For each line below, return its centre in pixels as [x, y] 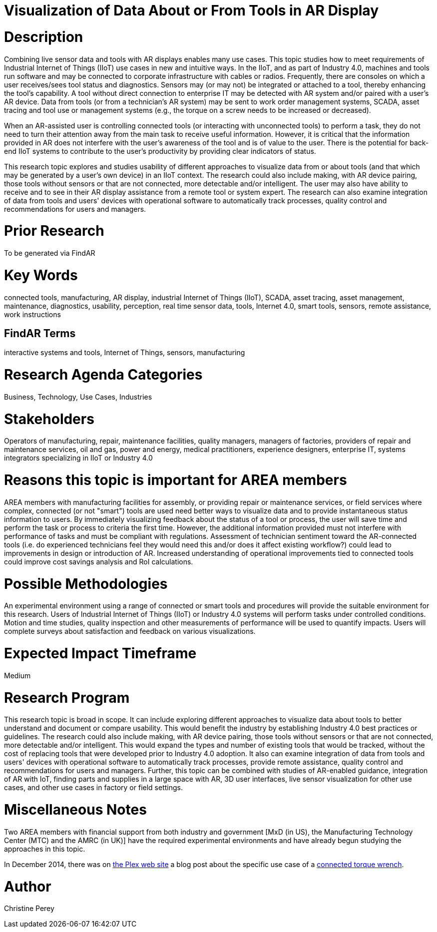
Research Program [67, 698]
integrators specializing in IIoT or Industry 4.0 [78, 458]
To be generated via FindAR [50, 253]
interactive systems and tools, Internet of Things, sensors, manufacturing [125, 353]
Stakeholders [49, 419]
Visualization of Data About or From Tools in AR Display [191, 10]
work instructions [32, 314]
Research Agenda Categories [103, 375]
